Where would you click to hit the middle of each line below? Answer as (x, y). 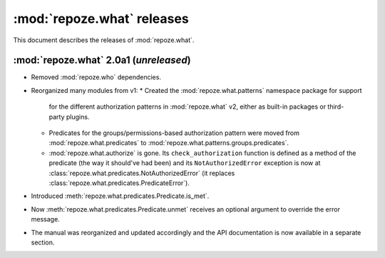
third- (336, 106)
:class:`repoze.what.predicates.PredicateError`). (119, 183)
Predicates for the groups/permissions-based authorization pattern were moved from (174, 133)
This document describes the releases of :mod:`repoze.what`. (104, 40)
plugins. (78, 116)
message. (45, 219)
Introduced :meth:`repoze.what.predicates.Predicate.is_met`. (120, 196)
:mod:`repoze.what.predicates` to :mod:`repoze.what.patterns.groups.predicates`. (169, 143)
